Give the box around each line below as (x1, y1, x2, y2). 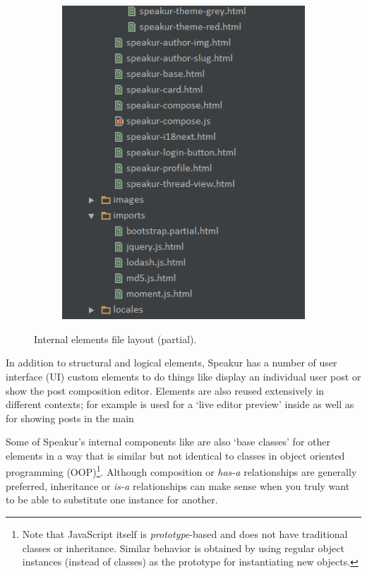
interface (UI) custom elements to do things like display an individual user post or (6, 369, 361, 383)
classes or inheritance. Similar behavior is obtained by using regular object (22, 540, 344, 555)
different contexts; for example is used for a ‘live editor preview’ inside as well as (6, 397, 354, 412)
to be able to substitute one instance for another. (6, 492, 218, 507)
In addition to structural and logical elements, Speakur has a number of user (6, 355, 337, 370)
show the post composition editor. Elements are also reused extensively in (6, 383, 325, 397)
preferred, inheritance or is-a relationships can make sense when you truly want (6, 478, 350, 493)
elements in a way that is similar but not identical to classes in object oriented (6, 448, 345, 462)
